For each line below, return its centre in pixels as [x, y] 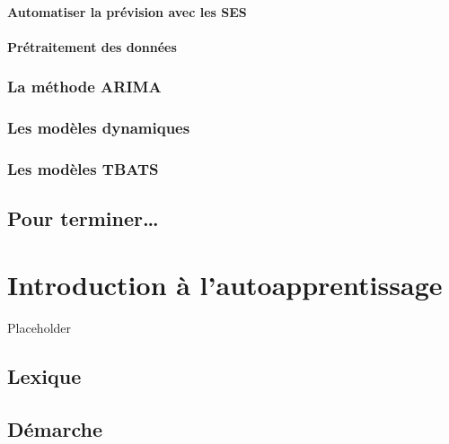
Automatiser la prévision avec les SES [127, 11]
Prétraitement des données [92, 46]
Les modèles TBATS [83, 168]
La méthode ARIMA [84, 87]
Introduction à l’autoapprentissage [225, 284]
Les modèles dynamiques [99, 128]
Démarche [55, 428]
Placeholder [40, 327]
